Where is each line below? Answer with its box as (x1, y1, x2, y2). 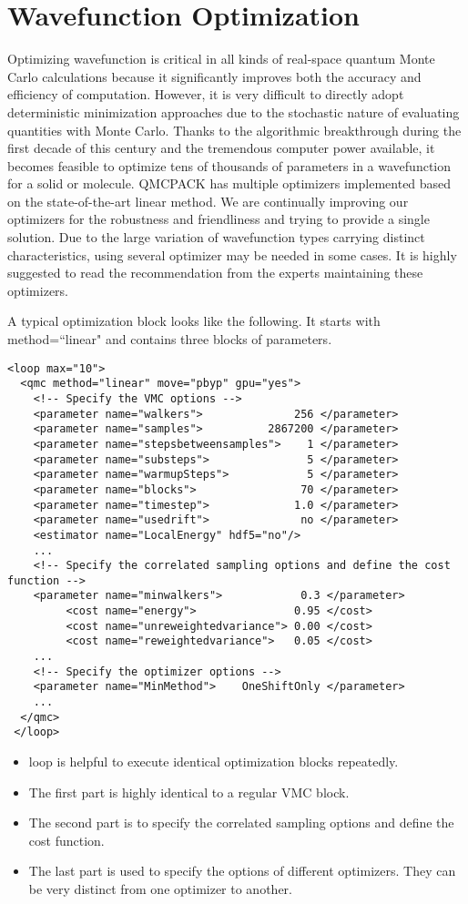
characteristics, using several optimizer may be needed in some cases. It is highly (7, 245, 457, 264)
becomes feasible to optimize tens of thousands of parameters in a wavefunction (7, 156, 452, 175)
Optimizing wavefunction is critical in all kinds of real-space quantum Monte (7, 49, 435, 68)
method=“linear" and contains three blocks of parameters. (7, 330, 332, 349)
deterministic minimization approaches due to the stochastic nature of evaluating (7, 102, 460, 121)
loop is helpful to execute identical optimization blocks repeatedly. (28, 752, 399, 771)
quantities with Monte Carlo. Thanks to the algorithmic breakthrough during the (7, 120, 462, 139)
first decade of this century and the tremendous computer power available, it (7, 138, 435, 157)
